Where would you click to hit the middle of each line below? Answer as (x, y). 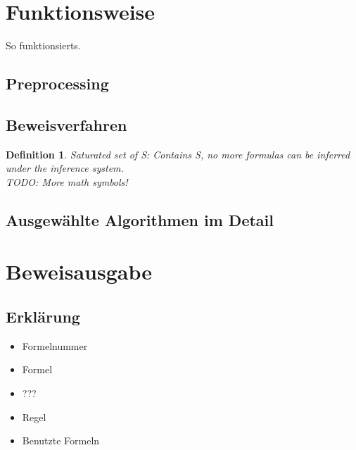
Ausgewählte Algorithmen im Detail (140, 219)
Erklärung (43, 317)
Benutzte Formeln (61, 440)
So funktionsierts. (43, 45)
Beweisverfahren (66, 124)
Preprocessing (57, 83)
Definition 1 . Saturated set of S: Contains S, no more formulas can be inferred (178, 154)
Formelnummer (55, 345)
